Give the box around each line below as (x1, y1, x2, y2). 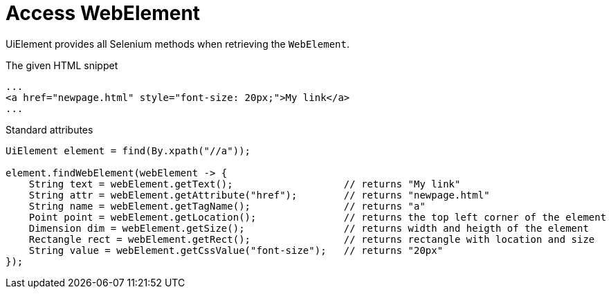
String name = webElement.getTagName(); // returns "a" (28, 200, 426, 212)
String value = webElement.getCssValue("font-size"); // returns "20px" (28, 244, 444, 256)
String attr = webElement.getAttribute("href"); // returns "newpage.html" (28, 189, 490, 201)
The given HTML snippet (6, 59, 118, 71)
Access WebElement (6, 1, 201, 25)
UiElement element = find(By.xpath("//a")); (6, 145, 251, 156)
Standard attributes (6, 123, 93, 136)
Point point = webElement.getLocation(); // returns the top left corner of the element (28, 211, 607, 223)
